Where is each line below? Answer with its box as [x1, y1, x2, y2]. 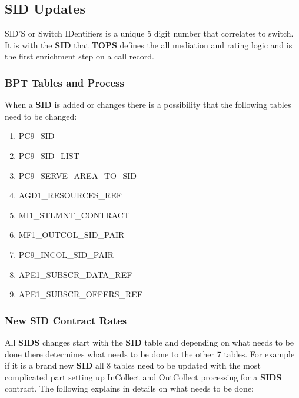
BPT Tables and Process [5, 75, 124, 89]
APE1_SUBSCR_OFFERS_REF [18, 288, 143, 300]
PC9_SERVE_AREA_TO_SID [18, 169, 137, 181]
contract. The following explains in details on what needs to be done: [5, 382, 254, 394]
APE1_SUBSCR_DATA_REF [18, 268, 132, 280]
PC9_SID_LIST [18, 149, 79, 161]
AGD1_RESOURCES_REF [18, 189, 122, 201]
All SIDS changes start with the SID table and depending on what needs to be [5, 336, 294, 348]
